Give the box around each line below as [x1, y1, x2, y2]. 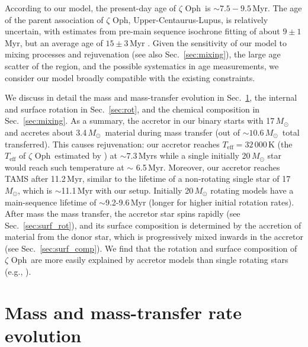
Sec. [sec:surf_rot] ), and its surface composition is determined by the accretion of [5, 219, 301, 231]
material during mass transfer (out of [105, 126, 240, 138]
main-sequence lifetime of [5, 195, 97, 208]
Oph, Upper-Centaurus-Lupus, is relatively [113, 13, 268, 25]
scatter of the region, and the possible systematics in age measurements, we [5, 59, 279, 72]
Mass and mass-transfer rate [5, 300, 242, 324]
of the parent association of [5, 13, 104, 25]
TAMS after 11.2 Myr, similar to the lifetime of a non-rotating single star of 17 [5, 172, 291, 185]
